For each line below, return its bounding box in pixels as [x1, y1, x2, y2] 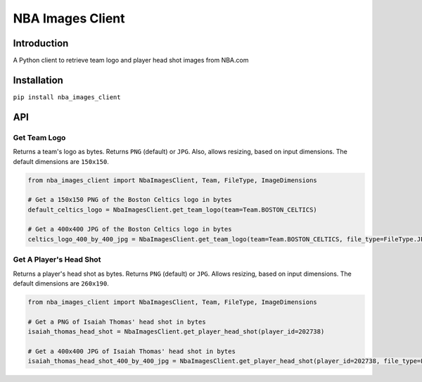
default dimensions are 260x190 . [13, 279, 109, 288]
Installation [13, 74, 63, 86]
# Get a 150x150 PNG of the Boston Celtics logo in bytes [27, 196, 232, 204]
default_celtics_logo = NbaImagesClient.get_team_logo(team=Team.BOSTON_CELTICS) [27, 205, 318, 214]
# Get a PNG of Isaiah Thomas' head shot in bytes [27, 317, 207, 326]
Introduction [13, 37, 69, 49]
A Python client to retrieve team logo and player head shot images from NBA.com [13, 56, 249, 65]
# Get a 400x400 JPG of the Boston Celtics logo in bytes [27, 225, 232, 234]
